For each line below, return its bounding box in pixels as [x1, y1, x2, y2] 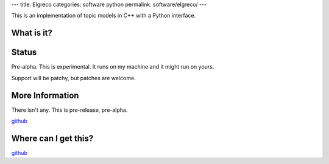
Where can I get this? [11, 133, 94, 143]
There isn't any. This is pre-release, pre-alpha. [11, 106, 128, 114]
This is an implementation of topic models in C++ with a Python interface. [11, 12, 196, 19]
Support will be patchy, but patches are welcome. [11, 74, 136, 81]
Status [11, 47, 37, 58]
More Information [11, 90, 79, 100]
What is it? [11, 28, 53, 38]
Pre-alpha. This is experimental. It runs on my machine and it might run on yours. [11, 63, 214, 70]
